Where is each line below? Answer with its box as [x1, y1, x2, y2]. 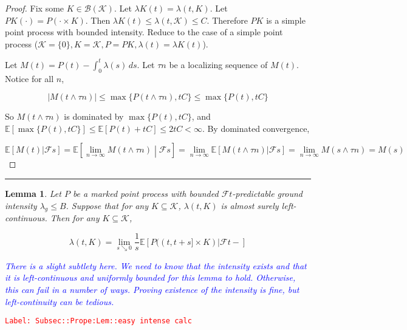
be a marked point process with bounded [72, 187, 219, 200]
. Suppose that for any [66, 199, 148, 211]
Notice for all [5, 72, 54, 84]
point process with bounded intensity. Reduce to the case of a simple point [5, 26, 283, 38]
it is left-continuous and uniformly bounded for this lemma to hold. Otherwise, [5, 271, 296, 284]
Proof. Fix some [5, 2, 64, 14]
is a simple [266, 13, 306, 26]
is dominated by [64, 110, 124, 123]
